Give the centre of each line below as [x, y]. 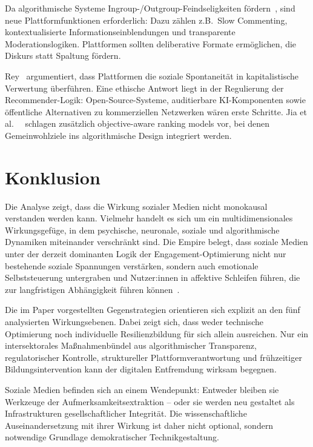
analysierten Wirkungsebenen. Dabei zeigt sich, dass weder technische [134, 321]
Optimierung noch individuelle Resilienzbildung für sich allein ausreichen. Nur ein [157, 333]
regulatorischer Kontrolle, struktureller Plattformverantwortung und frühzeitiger [153, 357]
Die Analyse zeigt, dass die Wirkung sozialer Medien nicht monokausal [136, 206]
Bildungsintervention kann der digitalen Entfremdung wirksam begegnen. [141, 369]
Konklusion [53, 177]
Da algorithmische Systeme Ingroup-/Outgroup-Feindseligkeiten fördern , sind [150, 8]
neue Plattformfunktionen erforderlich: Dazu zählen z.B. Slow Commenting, [146, 20]
